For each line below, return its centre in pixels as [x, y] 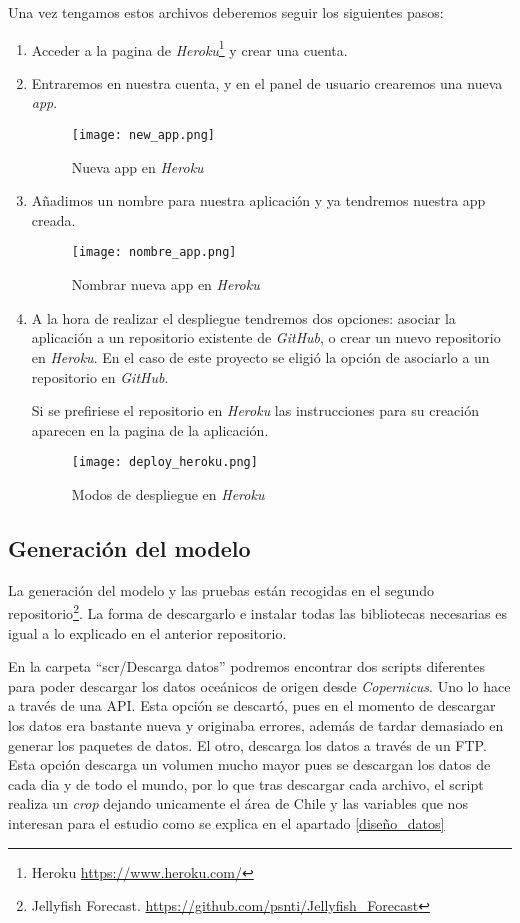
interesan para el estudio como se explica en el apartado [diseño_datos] [226, 822]
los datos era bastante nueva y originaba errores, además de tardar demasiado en [256, 724]
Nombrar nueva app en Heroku [165, 284]
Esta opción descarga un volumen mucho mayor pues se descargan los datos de [249, 764]
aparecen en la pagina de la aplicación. [150, 429]
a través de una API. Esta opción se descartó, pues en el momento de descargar [252, 705]
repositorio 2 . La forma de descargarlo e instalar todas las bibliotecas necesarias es [257, 611]
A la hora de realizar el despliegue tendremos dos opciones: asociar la [243, 317]
